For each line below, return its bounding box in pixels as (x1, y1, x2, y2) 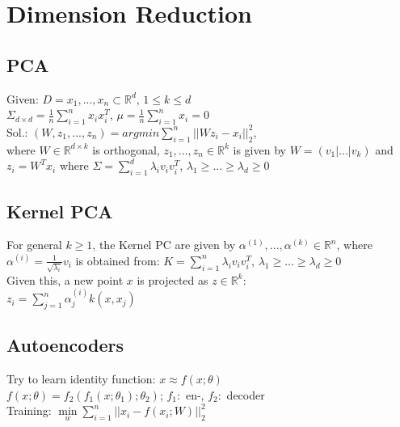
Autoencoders (6, 332, 124, 357)
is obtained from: (75, 252, 160, 268)
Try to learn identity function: (6, 370, 156, 387)
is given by (233, 141, 286, 158)
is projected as (137, 271, 208, 288)
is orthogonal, (92, 141, 160, 158)
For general (6, 236, 62, 253)
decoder (226, 386, 265, 403)
